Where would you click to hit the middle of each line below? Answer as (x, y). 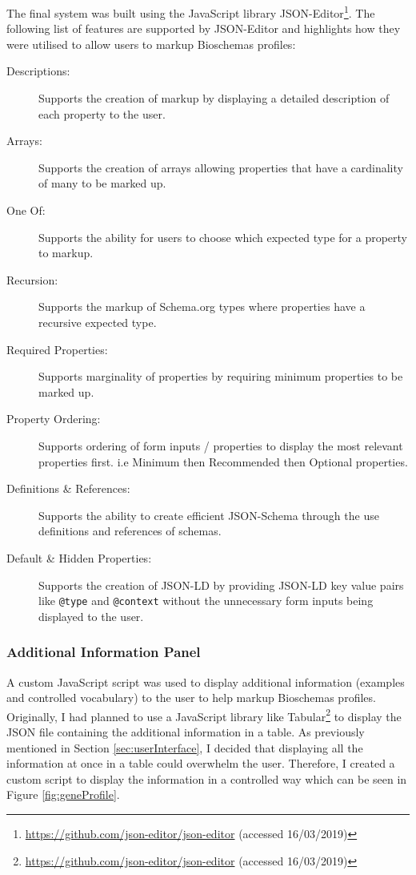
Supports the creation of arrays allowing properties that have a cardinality (221, 167)
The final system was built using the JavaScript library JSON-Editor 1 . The (191, 12)
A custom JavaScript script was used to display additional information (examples (206, 681)
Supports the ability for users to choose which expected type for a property (223, 237)
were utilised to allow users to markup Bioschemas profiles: (151, 44)
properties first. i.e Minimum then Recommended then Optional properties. (223, 461)
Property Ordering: (54, 419)
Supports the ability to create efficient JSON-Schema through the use (209, 515)
